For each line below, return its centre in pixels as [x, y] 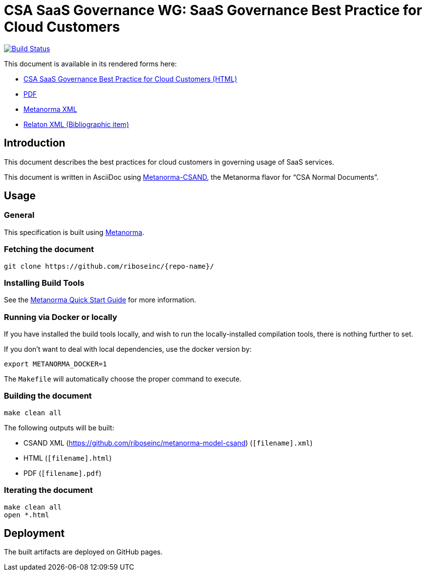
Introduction [35, 143]
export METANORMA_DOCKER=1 [55, 364]
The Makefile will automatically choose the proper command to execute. [123, 379]
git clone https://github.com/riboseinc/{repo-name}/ [109, 266]
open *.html [27, 515]
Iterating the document [49, 490]
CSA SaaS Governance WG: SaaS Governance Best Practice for [213, 10]
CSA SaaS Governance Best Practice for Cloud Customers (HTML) [130, 79]
